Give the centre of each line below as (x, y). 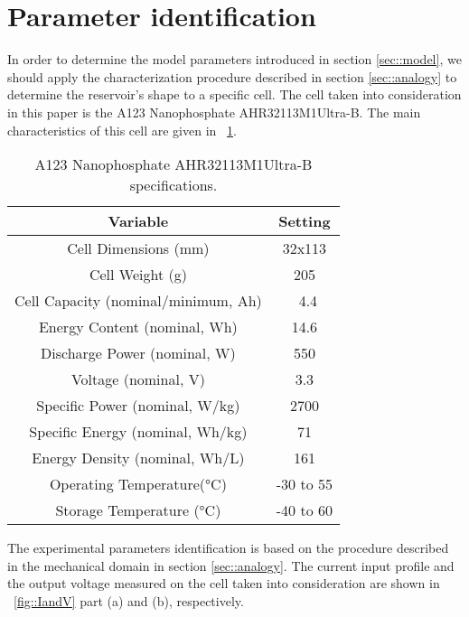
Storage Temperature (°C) (138, 510)
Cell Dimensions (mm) (138, 248)
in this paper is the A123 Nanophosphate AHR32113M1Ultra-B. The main (214, 112)
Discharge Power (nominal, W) (138, 353)
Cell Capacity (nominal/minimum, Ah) (138, 301)
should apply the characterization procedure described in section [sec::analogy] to (232, 76)
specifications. (174, 185)
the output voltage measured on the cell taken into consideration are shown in (224, 583)
